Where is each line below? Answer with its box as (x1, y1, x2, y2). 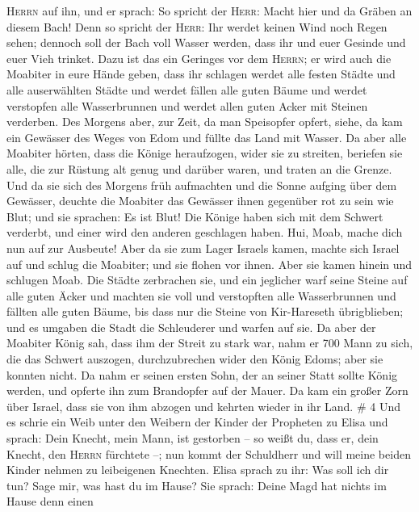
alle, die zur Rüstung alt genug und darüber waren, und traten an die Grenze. (6, 160, 392, 177)
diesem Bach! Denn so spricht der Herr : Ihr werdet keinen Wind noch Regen (6, 18, 388, 35)
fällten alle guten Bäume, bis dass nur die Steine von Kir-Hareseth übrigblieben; (6, 303, 404, 320)
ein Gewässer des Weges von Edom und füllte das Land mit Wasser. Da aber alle (6, 128, 407, 145)
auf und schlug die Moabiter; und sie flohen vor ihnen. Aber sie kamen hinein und (6, 255, 413, 272)
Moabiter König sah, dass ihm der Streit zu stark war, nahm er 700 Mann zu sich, (6, 334, 413, 351)
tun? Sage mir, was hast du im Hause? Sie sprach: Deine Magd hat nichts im (6, 476, 387, 493)
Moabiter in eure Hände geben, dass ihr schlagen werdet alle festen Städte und (6, 65, 396, 82)
